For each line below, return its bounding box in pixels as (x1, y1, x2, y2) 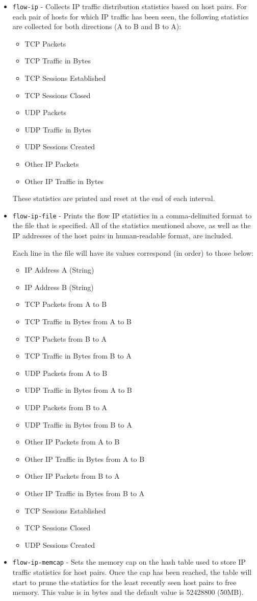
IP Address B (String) (24, 281, 94, 292)
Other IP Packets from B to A (24, 471, 120, 481)
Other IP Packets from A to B (24, 436, 120, 447)
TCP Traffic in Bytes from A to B (24, 316, 132, 326)
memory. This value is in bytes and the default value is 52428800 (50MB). (12, 587, 244, 597)
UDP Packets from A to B (24, 367, 108, 378)
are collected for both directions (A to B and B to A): (12, 21, 182, 32)
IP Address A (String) (24, 264, 94, 275)
